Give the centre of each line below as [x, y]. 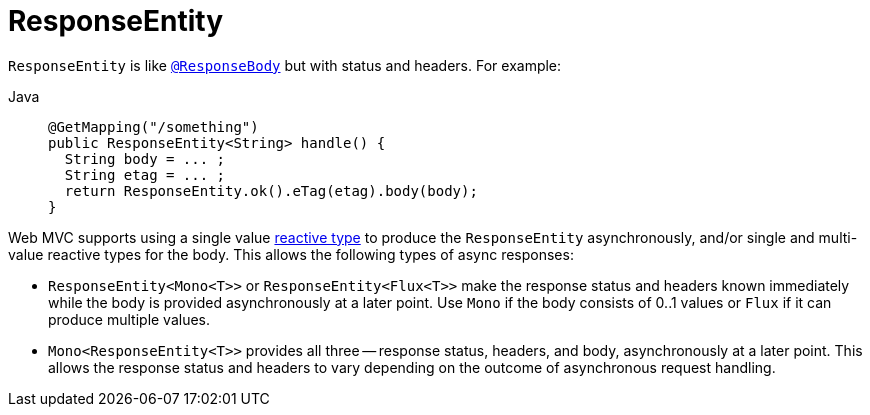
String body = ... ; [145, 158]
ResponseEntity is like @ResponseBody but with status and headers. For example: [285, 65]
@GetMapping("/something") [153, 126]
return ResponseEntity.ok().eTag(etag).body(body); [271, 190]
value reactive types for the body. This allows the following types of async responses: [291, 254]
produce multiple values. [129, 319]
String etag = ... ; [145, 174]
